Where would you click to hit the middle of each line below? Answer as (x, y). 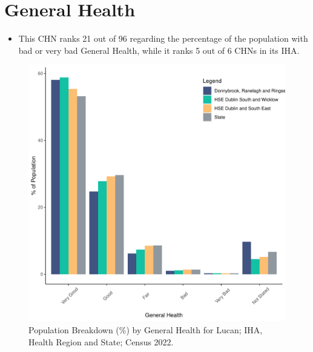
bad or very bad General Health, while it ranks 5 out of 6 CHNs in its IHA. (159, 50)
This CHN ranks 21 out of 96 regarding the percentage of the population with (163, 38)
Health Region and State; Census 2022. (101, 341)
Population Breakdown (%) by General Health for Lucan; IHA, (146, 329)
